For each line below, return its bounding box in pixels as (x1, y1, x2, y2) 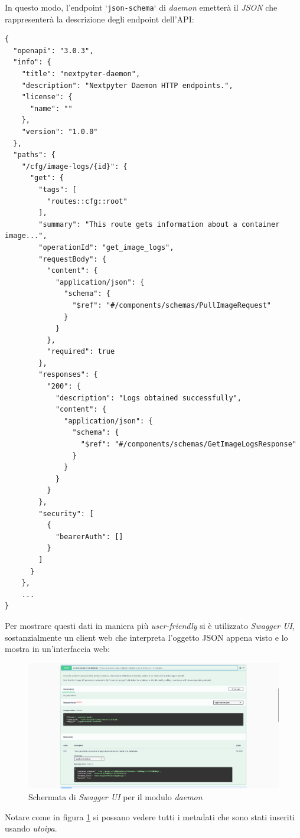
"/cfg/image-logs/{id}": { (21, 162, 128, 171)
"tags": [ (38, 185, 77, 194)
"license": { (21, 93, 73, 102)
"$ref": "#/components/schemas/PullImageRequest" (72, 301, 272, 309)
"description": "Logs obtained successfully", (55, 393, 242, 402)
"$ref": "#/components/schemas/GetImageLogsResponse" (80, 440, 296, 449)
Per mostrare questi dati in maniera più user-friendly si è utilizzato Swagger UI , (5, 619, 295, 631)
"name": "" (30, 104, 73, 113)
